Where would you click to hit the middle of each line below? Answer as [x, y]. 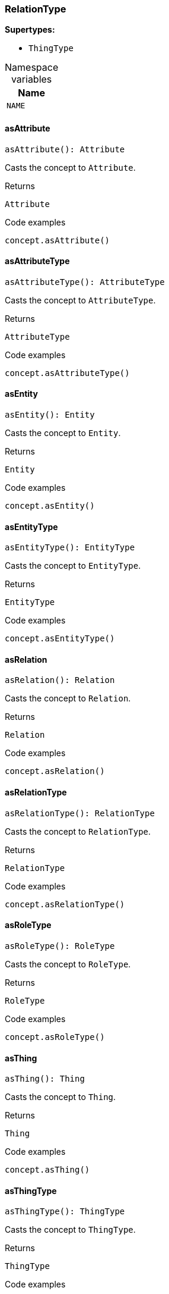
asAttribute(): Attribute [65, 149]
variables [31, 79]
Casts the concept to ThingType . [70, 1230]
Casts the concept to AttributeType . [80, 300]
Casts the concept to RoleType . [68, 964]
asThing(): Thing [45, 1079]
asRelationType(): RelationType [80, 813]
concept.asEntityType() [60, 639]
